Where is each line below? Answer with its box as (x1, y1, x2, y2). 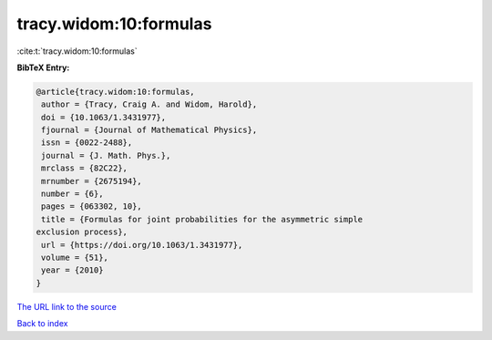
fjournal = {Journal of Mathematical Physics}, (41, 125, 258, 136)
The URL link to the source (16, 301, 118, 312)
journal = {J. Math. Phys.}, (41, 150, 171, 160)
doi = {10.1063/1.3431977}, (41, 112, 167, 122)
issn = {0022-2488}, (41, 138, 133, 148)
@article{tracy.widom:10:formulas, (36, 87, 195, 97)
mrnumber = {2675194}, (41, 176, 143, 186)
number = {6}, (41, 189, 104, 200)
